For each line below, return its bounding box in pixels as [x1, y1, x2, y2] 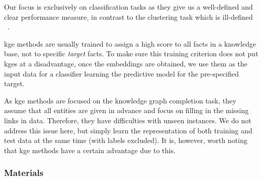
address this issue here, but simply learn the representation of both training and [4, 125, 252, 135]
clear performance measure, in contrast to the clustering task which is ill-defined [4, 11, 253, 22]
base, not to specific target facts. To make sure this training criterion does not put [4, 48, 258, 59]
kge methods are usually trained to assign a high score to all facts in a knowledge [4, 38, 256, 49]
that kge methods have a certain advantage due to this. [4, 145, 176, 155]
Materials [4, 166, 43, 179]
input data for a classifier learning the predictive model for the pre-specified [4, 68, 239, 79]
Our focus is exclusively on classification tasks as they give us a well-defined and [4, 2, 253, 12]
